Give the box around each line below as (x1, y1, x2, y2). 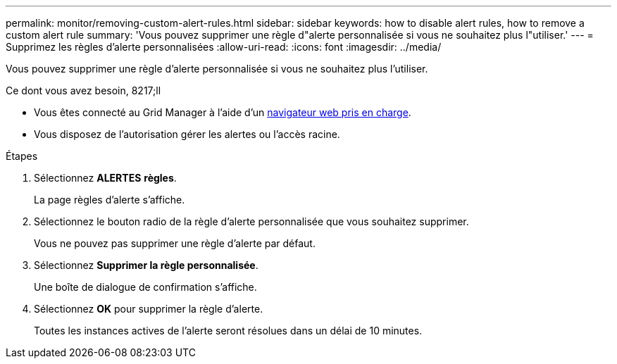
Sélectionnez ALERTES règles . (34, 172, 177, 184)
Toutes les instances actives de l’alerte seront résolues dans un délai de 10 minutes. (34, 325, 423, 337)
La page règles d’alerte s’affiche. (34, 194, 185, 206)
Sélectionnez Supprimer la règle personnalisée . (34, 259, 258, 271)
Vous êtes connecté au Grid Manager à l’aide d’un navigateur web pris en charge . (34, 106, 411, 118)
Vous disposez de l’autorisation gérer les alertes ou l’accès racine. (34, 128, 340, 140)
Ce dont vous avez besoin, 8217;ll (6, 84, 161, 96)
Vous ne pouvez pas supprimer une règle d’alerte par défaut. (34, 237, 316, 249)
